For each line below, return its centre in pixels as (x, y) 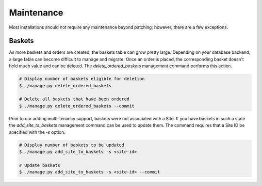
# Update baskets (40, 165)
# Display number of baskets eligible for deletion (82, 79)
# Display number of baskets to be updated (72, 145)
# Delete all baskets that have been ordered (74, 99)
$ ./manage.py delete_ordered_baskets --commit (77, 106)
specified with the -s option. (37, 132)
